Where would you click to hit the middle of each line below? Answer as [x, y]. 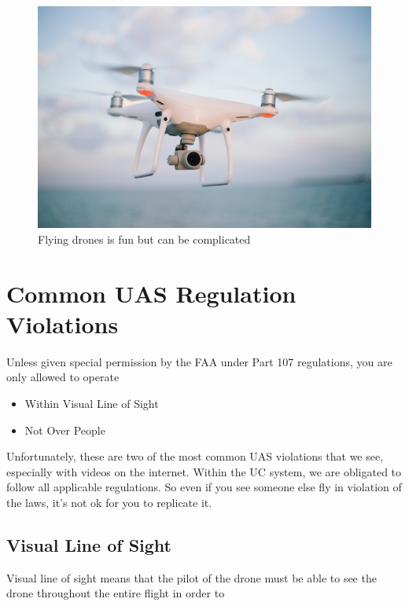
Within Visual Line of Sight [92, 403]
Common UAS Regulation [151, 293]
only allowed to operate [63, 377]
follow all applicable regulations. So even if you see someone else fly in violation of [204, 487]
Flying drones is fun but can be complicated [144, 239]
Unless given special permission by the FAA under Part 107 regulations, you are [199, 361]
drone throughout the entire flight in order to [116, 593]
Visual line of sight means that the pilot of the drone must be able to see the [192, 577]
